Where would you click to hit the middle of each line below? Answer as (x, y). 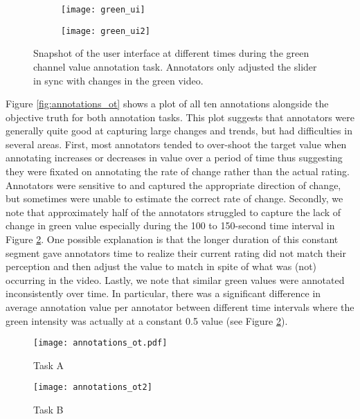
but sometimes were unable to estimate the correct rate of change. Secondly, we (174, 198)
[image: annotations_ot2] (93, 387)
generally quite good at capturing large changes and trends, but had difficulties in (179, 131)
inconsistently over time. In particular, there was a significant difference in (163, 293)
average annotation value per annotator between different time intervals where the (180, 307)
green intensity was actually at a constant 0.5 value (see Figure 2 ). (147, 320)
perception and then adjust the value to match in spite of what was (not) (161, 266)
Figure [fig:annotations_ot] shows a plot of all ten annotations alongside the (167, 104)
